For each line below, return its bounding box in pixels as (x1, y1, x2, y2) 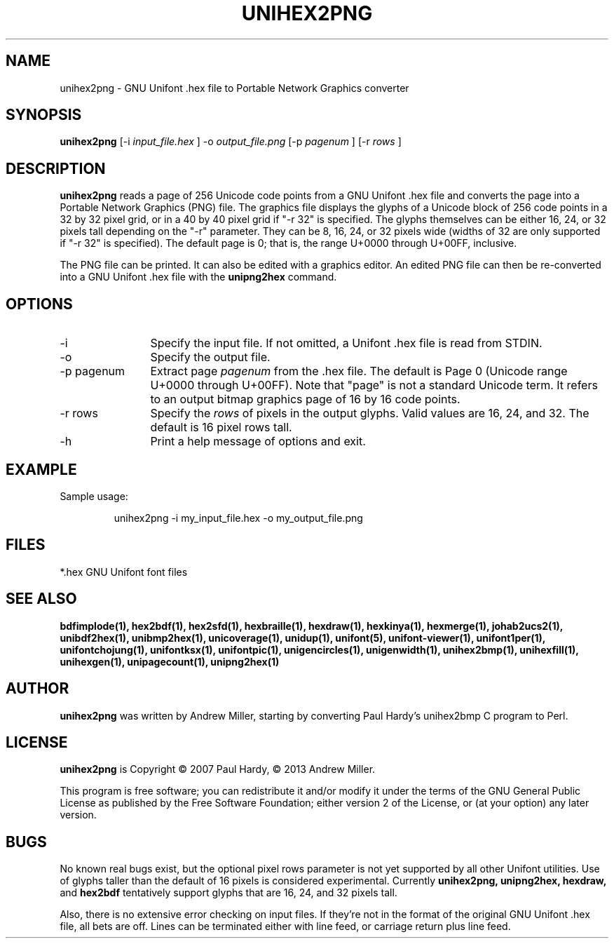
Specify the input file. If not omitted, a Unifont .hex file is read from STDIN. (150, 336, 543, 351)
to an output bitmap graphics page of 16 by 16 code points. (150, 392, 460, 407)
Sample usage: (60, 490, 128, 502)
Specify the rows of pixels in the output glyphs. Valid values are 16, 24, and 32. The (150, 406, 589, 421)
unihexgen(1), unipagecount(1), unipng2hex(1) (60, 655, 280, 668)
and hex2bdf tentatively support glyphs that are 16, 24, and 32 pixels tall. (60, 886, 397, 899)
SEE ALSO (6, 590, 77, 608)
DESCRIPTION (6, 159, 106, 177)
